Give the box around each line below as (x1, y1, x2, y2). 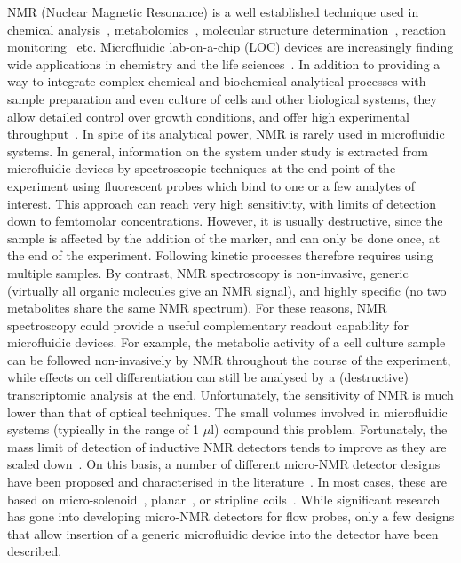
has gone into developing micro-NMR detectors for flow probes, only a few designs (7, 507, 455, 526)
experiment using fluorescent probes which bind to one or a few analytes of (7, 176, 415, 194)
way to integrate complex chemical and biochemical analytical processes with (7, 72, 426, 91)
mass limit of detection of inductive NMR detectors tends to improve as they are (7, 437, 447, 456)
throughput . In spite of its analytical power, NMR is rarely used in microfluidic (7, 124, 445, 143)
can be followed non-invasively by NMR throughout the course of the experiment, (7, 350, 451, 369)
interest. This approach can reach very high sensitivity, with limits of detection (7, 194, 437, 212)
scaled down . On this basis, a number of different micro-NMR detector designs (7, 455, 441, 473)
